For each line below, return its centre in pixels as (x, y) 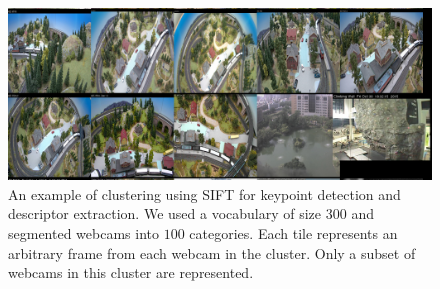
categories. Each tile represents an (293, 233)
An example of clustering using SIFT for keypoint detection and (204, 193)
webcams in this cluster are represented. (131, 272)
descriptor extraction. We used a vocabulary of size (165, 213)
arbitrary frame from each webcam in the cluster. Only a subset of (212, 252)
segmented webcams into (84, 233)
